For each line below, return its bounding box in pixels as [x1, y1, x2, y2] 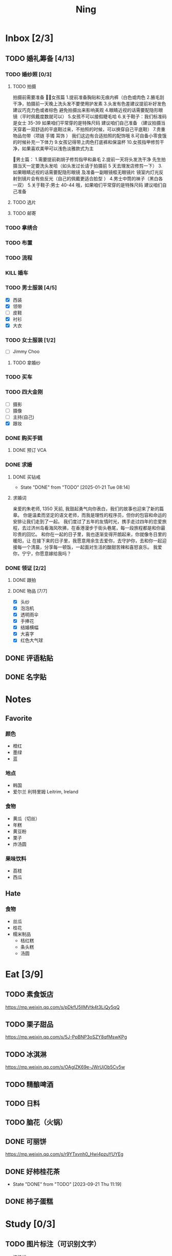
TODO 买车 [5, 373, 33, 381]
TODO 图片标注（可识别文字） [5, 1240, 101, 1248]
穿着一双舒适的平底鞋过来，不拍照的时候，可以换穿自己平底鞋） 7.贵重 [17, 126, 165, 132]
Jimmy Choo [12, 348, 40, 354]
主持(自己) [12, 414, 34, 420]
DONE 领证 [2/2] [5, 564, 46, 572]
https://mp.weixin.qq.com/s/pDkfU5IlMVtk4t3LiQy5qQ [5, 1004, 120, 1010]
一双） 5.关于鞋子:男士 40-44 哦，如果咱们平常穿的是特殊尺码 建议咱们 [12, 182, 162, 188]
